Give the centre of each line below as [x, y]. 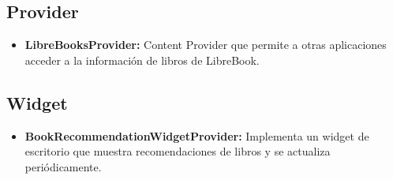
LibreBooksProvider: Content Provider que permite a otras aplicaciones [206, 45]
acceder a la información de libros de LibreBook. [142, 60]
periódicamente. [63, 166]
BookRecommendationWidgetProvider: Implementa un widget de [197, 135]
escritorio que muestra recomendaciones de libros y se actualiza [178, 151]
